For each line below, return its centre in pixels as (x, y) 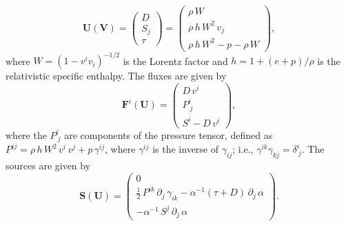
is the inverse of (186, 149)
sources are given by (48, 166)
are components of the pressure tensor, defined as (169, 134)
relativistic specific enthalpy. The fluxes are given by (116, 76)
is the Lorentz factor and (175, 60)
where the (26, 134)
